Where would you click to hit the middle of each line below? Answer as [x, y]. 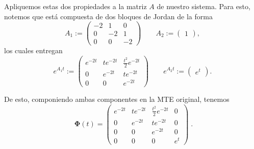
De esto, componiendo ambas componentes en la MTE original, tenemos [117, 99]
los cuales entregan [33, 50]
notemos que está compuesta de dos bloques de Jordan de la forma [108, 16]
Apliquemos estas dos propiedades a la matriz [75, 6]
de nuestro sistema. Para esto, [204, 6]
